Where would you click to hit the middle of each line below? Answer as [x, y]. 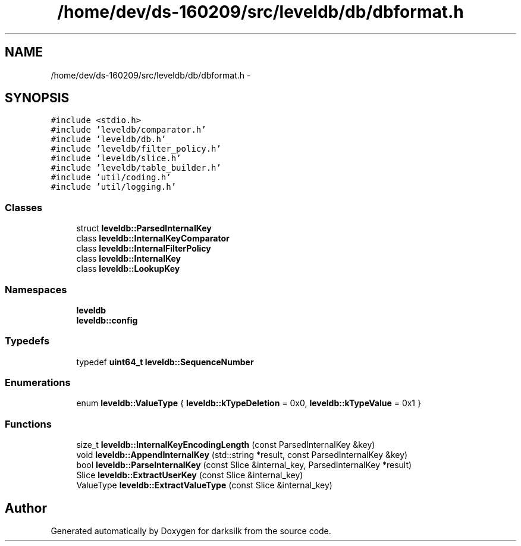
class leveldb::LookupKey [128, 269]
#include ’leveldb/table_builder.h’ [136, 168]
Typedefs [27, 341]
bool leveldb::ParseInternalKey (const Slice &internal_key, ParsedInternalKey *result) [244, 465]
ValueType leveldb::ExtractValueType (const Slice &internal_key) [204, 485]
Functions [28, 424]
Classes [24, 207]
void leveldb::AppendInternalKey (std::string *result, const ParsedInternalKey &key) [242, 455]
